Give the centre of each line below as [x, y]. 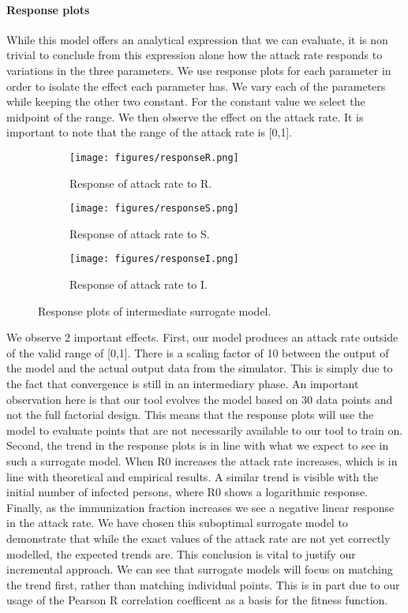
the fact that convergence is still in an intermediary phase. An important [183, 384]
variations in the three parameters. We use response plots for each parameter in [199, 70]
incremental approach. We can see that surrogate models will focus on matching [200, 569]
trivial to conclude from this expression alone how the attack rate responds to [195, 55]
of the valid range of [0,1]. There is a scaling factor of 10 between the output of [198, 352]
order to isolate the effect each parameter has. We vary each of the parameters [196, 86]
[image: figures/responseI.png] [154, 259]
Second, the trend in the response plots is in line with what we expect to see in [198, 445]
